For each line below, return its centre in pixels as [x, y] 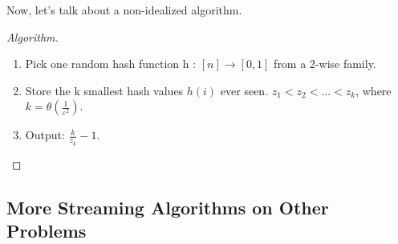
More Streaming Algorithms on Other [168, 207]
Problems [47, 230]
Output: [45, 135]
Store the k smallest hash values [104, 90]
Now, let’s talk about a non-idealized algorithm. [124, 10]
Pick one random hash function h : [111, 64]
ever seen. [244, 90]
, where [374, 90]
